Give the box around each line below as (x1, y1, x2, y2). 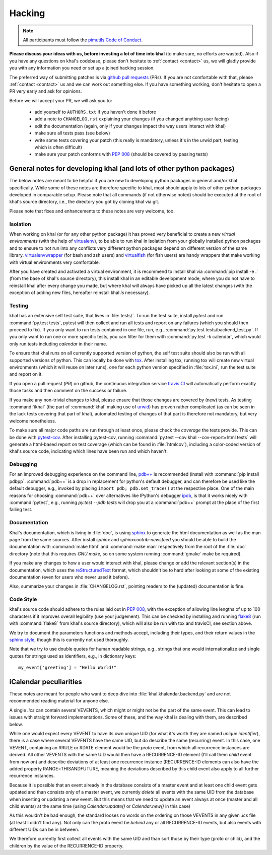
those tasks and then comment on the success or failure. (9, 388, 128, 394)
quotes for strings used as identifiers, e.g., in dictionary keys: (9, 653, 137, 659)
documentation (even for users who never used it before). (9, 574, 129, 580)
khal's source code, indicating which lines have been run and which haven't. (9, 448, 168, 454)
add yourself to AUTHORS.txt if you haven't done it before (34, 109, 156, 115)
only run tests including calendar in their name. (9, 340, 108, 347)
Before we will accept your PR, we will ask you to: (9, 97, 112, 103)
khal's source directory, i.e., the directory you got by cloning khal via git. (9, 199, 160, 205)
